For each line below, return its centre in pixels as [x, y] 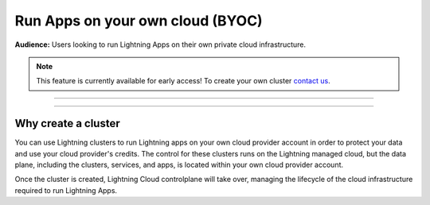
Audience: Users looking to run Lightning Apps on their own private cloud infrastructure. [160, 44]
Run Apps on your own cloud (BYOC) [139, 21]
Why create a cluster [67, 124]
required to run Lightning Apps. [66, 190]
